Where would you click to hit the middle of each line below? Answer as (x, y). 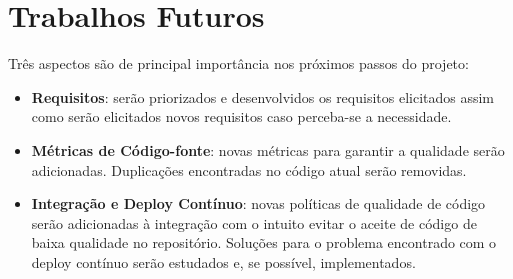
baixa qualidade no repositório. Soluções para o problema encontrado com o (264, 242)
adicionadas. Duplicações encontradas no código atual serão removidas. (249, 169)
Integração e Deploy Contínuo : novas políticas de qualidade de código (258, 203)
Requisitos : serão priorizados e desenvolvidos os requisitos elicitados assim (263, 96)
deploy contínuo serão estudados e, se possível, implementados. (223, 261)
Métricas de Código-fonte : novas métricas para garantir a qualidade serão (268, 149)
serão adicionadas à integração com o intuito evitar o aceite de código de (254, 222)
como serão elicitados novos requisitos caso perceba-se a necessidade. (241, 116)
